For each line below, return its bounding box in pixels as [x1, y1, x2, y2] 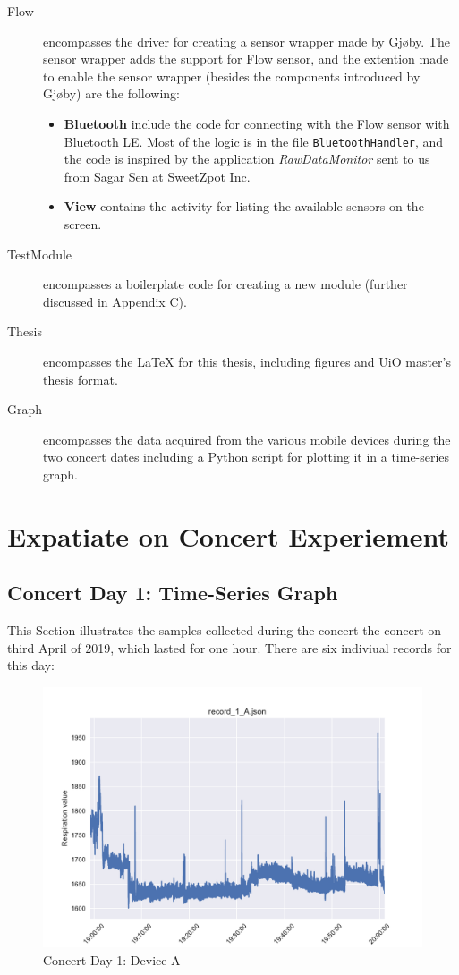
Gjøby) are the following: [43, 84, 180, 103]
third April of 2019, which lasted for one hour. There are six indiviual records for [7, 638, 452, 657]
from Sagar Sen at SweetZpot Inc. [64, 166, 251, 185]
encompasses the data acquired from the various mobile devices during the [43, 429, 451, 448]
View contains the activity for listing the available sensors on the [64, 197, 424, 216]
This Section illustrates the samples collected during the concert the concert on [7, 621, 442, 640]
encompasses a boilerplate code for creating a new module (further [43, 275, 408, 293]
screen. [64, 215, 102, 233]
